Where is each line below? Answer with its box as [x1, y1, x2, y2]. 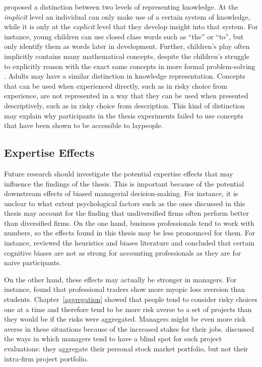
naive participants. [4, 257, 61, 268]
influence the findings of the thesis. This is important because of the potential [4, 178, 244, 189]
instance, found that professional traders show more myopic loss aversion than [4, 284, 245, 294]
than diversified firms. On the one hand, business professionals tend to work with [4, 217, 254, 228]
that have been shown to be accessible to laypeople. [4, 120, 163, 131]
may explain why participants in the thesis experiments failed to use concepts [4, 110, 243, 120]
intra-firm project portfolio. [4, 353, 89, 363]
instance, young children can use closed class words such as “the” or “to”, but [4, 31, 244, 41]
